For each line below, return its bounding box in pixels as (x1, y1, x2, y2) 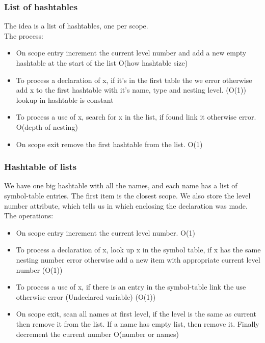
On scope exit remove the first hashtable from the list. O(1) (16, 138, 203, 149)
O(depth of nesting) (16, 121, 78, 132)
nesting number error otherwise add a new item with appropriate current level (16, 254, 260, 265)
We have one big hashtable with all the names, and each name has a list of (4, 180, 237, 191)
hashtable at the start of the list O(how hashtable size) (16, 58, 188, 68)
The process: (4, 30, 43, 41)
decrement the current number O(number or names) (16, 328, 179, 339)
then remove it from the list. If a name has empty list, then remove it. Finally (16, 318, 259, 329)
